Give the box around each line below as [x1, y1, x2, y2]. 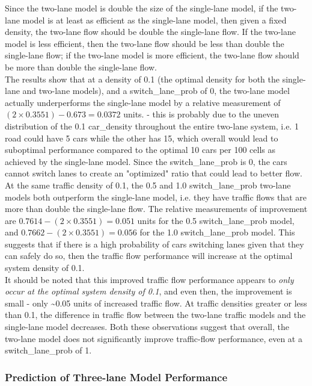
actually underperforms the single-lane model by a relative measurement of [5, 96, 281, 108]
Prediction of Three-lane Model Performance [5, 369, 228, 384]
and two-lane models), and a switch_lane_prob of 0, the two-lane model [22, 84, 290, 97]
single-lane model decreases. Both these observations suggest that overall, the [5, 320, 289, 333]
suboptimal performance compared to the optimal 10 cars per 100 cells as [5, 143, 276, 156]
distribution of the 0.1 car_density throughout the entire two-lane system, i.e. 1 [5, 119, 299, 132]
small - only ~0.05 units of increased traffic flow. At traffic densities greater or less [5, 296, 307, 309]
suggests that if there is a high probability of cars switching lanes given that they [5, 237, 304, 250]
